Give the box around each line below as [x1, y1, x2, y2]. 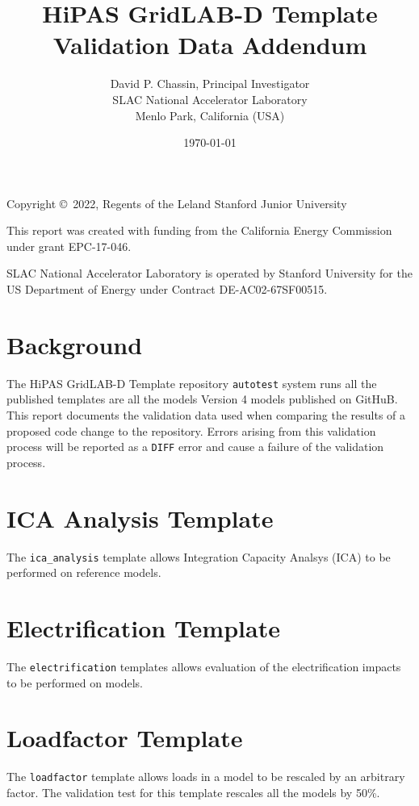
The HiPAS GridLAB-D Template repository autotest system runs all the [6, 374, 377, 391]
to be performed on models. [6, 674, 143, 691]
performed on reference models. [6, 564, 161, 581]
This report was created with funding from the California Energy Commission [6, 222, 392, 239]
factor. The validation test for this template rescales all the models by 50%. [6, 784, 380, 800]
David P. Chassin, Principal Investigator [110, 75, 310, 92]
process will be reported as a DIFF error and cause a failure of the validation [6, 438, 384, 455]
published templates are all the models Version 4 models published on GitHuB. [6, 390, 398, 407]
